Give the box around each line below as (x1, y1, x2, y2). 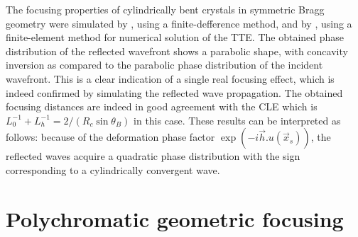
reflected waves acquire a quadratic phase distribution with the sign (6, 149, 300, 163)
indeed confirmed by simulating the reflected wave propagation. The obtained (6, 85, 343, 100)
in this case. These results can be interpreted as (134, 112, 341, 127)
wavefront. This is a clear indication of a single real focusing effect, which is (6, 71, 335, 86)
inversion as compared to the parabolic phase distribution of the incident (6, 57, 323, 72)
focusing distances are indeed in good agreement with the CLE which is (6, 99, 318, 114)
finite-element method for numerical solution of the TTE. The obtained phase (6, 30, 345, 45)
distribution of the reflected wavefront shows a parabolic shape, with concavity (6, 43, 348, 58)
